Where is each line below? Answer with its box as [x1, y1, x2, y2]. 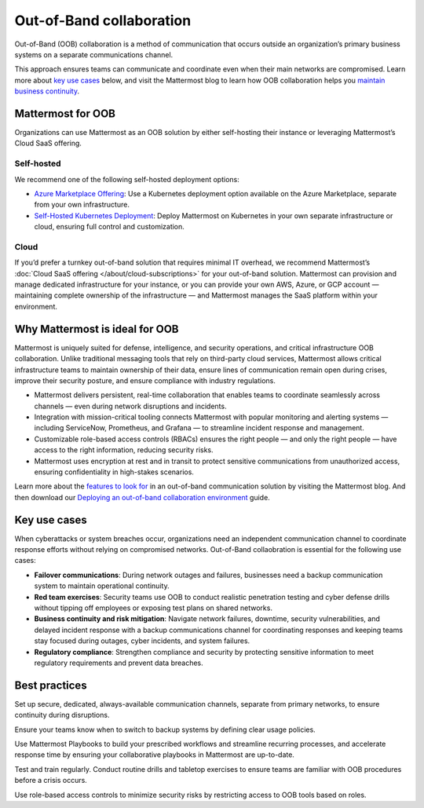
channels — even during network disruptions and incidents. [34, 401, 227, 411]
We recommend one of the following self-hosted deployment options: [14, 174, 239, 184]
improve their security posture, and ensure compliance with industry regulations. [14, 375, 276, 385]
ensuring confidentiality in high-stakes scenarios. [34, 467, 194, 477]
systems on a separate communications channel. [14, 49, 174, 59]
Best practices [14, 678, 87, 692]
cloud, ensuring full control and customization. [34, 222, 185, 232]
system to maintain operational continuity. [34, 581, 170, 590]
